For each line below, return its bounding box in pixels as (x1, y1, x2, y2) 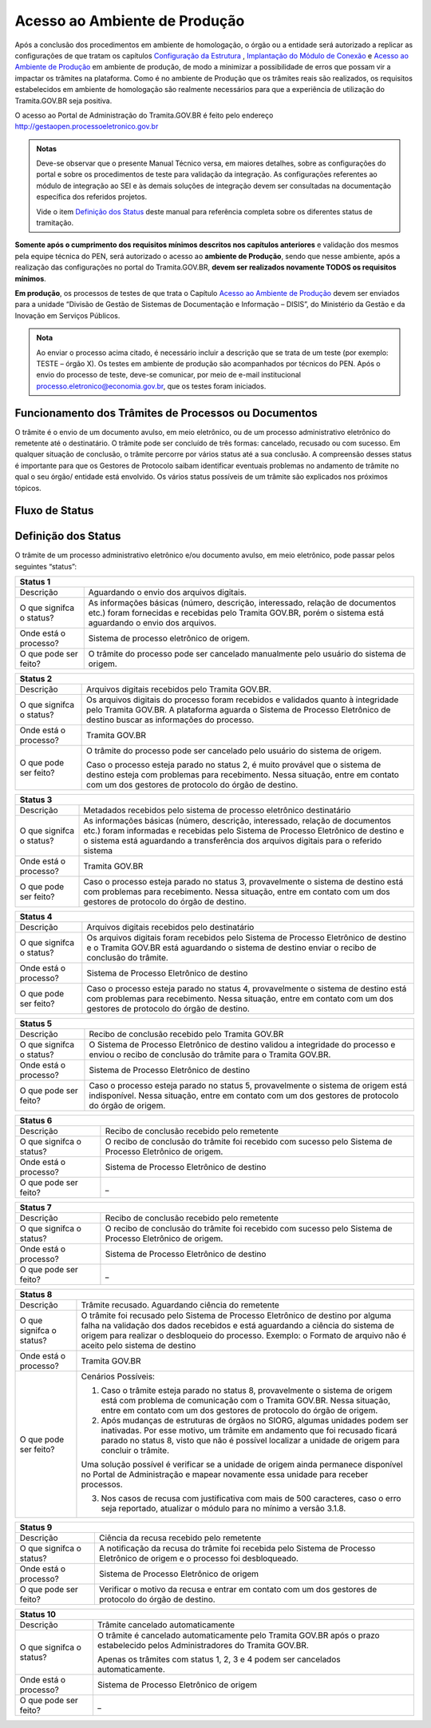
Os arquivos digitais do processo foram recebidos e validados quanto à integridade (86, 694, 399, 705)
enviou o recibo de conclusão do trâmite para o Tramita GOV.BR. (89, 1049, 331, 1060)
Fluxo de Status (14, 504, 94, 517)
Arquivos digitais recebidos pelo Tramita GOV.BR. (86, 684, 271, 695)
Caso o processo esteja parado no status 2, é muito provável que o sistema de (86, 760, 382, 771)
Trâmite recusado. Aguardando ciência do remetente (81, 1299, 279, 1311)
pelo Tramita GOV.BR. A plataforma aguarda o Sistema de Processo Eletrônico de (86, 704, 391, 716)
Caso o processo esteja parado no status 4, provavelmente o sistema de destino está (86, 984, 407, 995)
